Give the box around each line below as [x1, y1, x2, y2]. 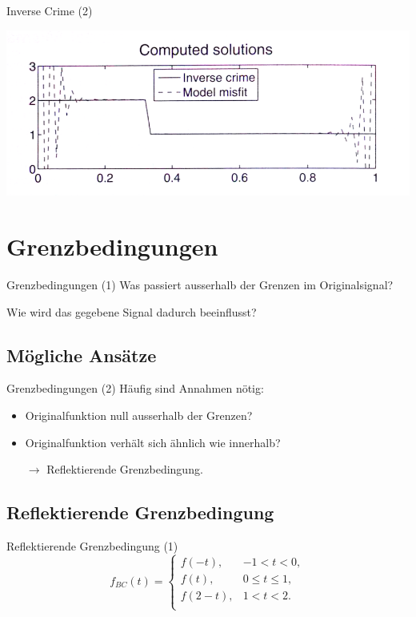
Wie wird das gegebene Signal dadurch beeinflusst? [6, 303, 257, 320]
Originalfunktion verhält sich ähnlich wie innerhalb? [25, 434, 281, 450]
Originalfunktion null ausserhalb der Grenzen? [25, 406, 253, 423]
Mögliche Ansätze [6, 342, 157, 367]
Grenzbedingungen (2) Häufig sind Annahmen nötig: [6, 380, 264, 397]
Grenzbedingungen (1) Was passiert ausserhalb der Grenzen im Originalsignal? [6, 276, 394, 292]
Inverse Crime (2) [6, 2, 93, 18]
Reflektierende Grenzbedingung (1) [6, 537, 178, 554]
